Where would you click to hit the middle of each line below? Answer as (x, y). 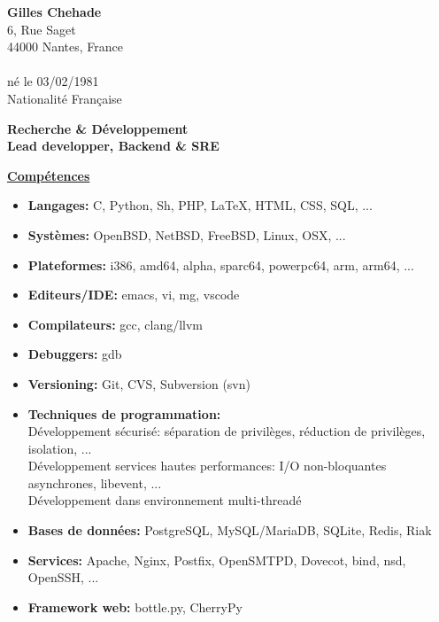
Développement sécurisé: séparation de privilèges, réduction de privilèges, (227, 431)
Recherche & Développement (98, 128)
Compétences (49, 175)
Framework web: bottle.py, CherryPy (135, 606)
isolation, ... (60, 448)
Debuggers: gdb (75, 354)
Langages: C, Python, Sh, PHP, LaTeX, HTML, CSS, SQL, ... (200, 205)
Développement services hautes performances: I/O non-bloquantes (207, 466)
